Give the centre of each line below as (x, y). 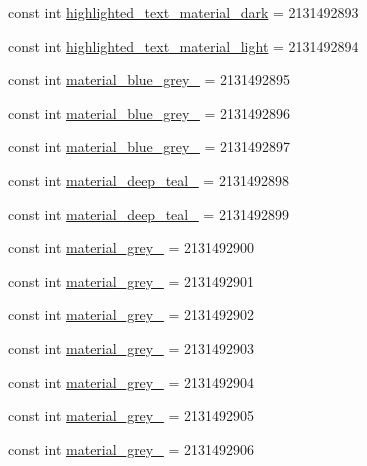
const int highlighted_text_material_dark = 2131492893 (183, 12)
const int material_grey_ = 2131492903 (131, 347)
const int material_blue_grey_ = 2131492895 (149, 79)
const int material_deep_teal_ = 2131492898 (148, 179)
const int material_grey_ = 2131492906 (131, 448)
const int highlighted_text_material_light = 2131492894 (183, 45)
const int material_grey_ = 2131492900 (131, 247)
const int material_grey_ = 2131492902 (131, 314)
